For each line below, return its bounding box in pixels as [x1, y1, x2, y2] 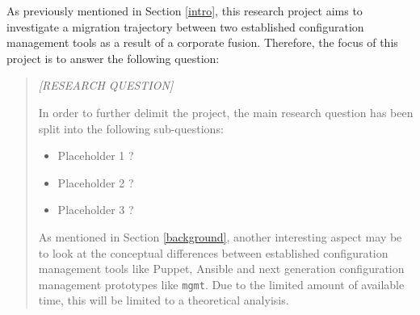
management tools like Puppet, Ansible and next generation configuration [38, 260, 405, 277]
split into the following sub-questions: [38, 120, 224, 136]
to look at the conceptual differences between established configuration [38, 244, 388, 261]
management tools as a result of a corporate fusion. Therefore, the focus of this [6, 34, 398, 51]
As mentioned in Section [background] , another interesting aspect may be [38, 228, 402, 245]
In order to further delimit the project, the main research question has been [38, 103, 414, 120]
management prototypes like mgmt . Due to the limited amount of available [38, 275, 405, 292]
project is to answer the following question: [6, 49, 220, 66]
